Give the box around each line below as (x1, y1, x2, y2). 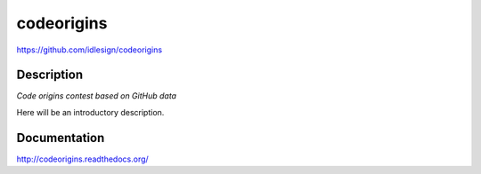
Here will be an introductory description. (16, 107, 165, 117)
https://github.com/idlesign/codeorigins (16, 44, 163, 55)
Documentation (16, 130, 105, 146)
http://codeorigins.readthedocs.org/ (16, 154, 149, 164)
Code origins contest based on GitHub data (16, 91, 177, 101)
